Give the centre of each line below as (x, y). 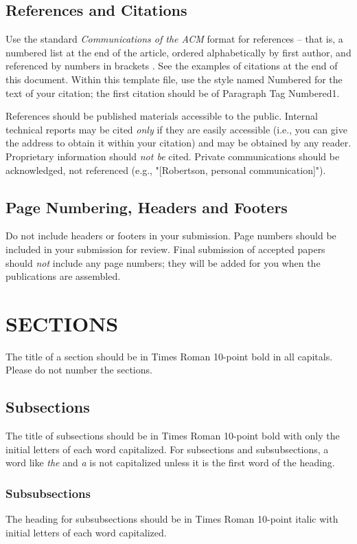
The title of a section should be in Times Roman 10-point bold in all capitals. (169, 356)
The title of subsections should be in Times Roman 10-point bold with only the (173, 436)
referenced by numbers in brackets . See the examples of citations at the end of (172, 66)
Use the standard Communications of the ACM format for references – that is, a (174, 39)
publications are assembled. (63, 276)
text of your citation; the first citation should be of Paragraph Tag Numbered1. (173, 93)
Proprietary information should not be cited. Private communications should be (173, 156)
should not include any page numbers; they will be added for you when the (163, 262)
